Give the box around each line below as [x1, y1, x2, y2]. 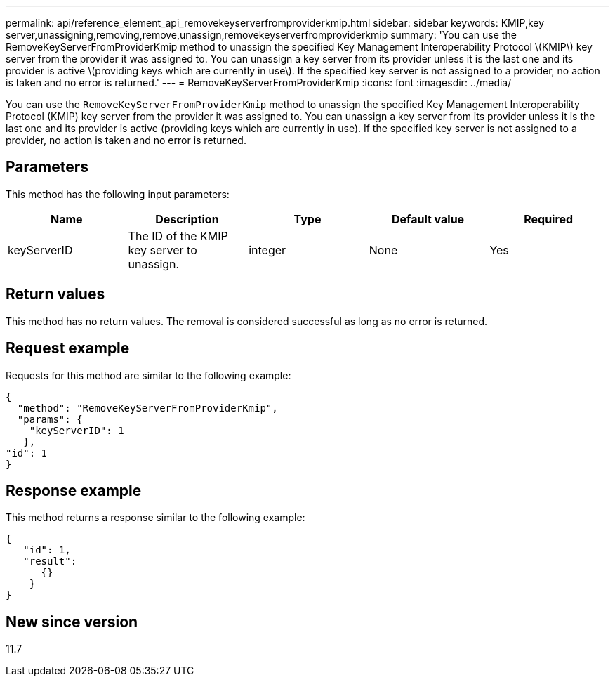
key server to [128, 242, 197, 257]
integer [249, 242, 286, 257]
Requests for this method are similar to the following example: [6, 369, 291, 381]
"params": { [17, 413, 83, 425]
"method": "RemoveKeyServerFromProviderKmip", [17, 402, 278, 414]
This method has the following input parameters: [6, 188, 230, 200]
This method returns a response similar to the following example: [6, 511, 305, 524]
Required [524, 211, 574, 226]
